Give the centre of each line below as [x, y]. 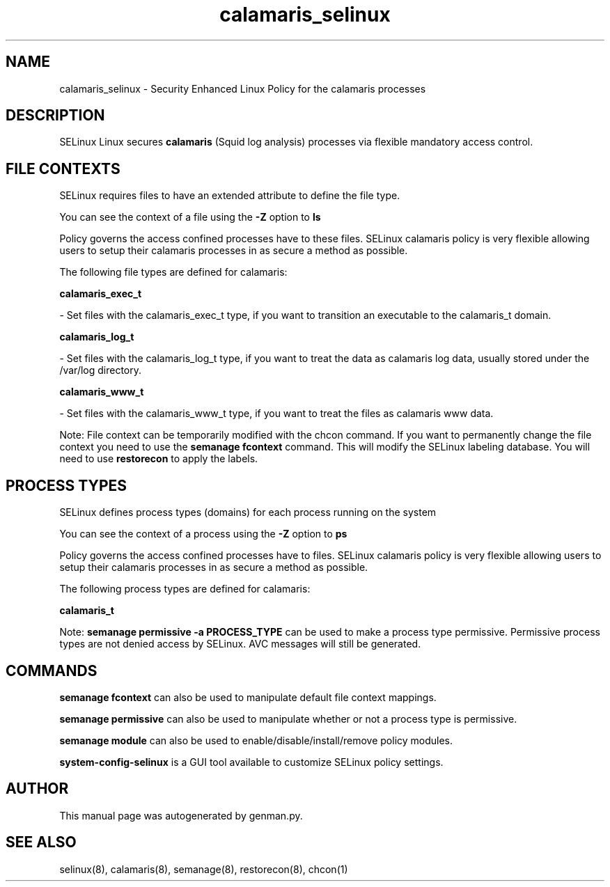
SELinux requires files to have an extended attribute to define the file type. [230, 196]
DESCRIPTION [55, 116]
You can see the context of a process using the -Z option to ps [203, 534]
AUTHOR [37, 789]
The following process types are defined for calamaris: [185, 589]
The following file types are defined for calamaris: [173, 272]
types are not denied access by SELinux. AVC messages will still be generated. [240, 644]
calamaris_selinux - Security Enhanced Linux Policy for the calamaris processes [243, 88]
